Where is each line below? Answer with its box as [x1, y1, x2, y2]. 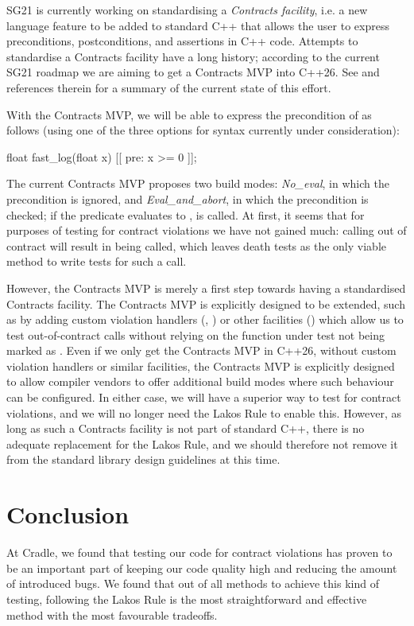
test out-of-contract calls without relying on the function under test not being [6, 326, 385, 343]
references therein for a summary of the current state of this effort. [6, 79, 331, 95]
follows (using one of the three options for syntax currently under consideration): [6, 122, 400, 138]
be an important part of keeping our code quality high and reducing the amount [6, 559, 397, 576]
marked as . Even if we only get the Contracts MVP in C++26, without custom [6, 342, 397, 359]
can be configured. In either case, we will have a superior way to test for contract [6, 389, 401, 406]
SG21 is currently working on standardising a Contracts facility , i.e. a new [6, 2, 368, 17]
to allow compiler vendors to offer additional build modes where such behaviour [6, 373, 394, 390]
